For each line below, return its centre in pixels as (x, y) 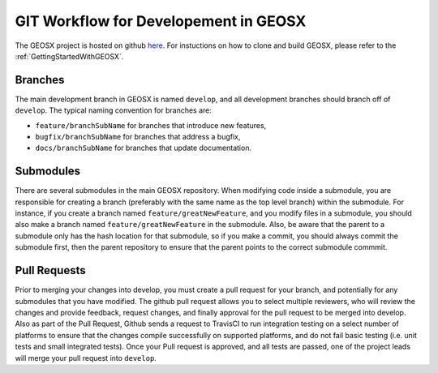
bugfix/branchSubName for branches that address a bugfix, (138, 137)
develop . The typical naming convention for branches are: (114, 110)
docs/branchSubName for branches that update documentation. (143, 148)
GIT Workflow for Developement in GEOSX (161, 21)
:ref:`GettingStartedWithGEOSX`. (69, 56)
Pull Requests (50, 270)
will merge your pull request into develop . (86, 358)
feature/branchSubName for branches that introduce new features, (151, 125)
